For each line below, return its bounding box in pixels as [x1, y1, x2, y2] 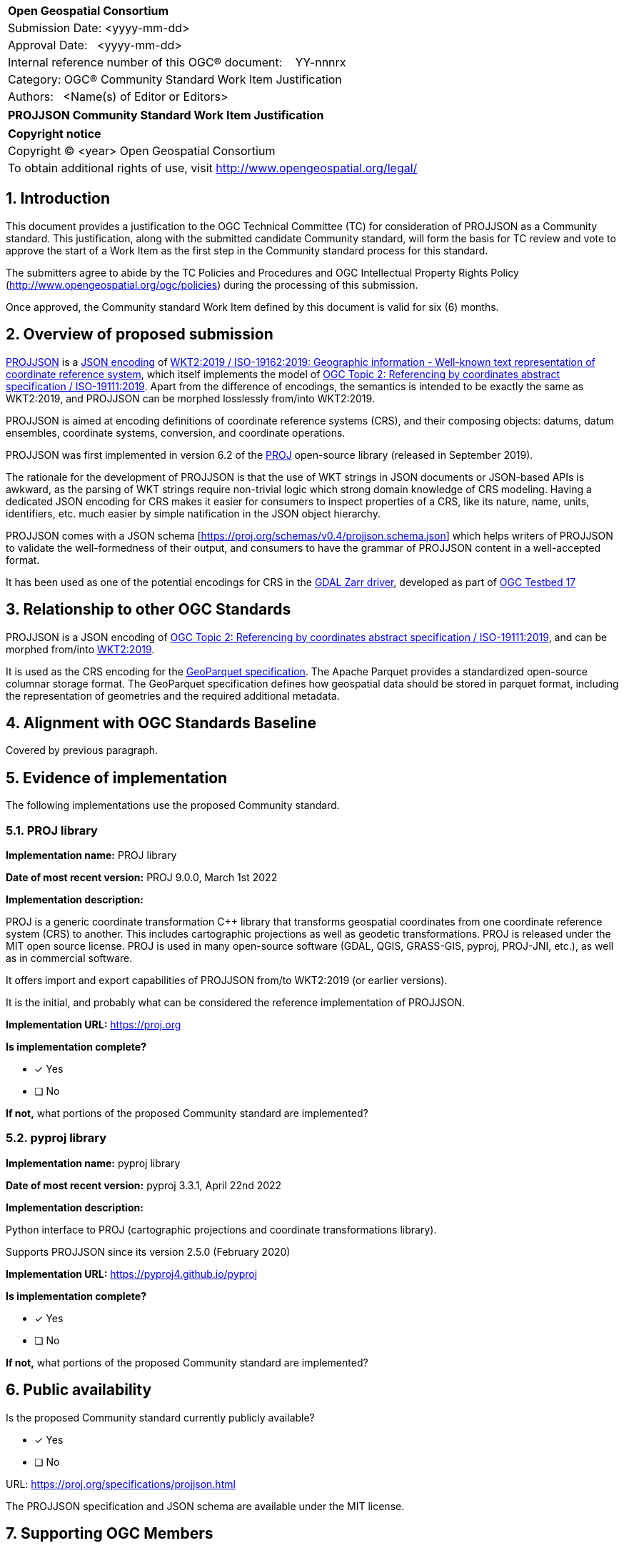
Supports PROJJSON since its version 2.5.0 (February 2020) [6, 1245, 291, 1258]
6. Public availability [6, 1381, 152, 1399]
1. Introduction [6, 189, 110, 208]
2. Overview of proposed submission [6, 325, 273, 344]
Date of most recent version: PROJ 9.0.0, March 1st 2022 [6, 870, 278, 883]
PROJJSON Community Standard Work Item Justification [8, 108, 324, 122]
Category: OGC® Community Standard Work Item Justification [8, 72, 342, 86]
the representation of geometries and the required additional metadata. [6, 689, 340, 702]
